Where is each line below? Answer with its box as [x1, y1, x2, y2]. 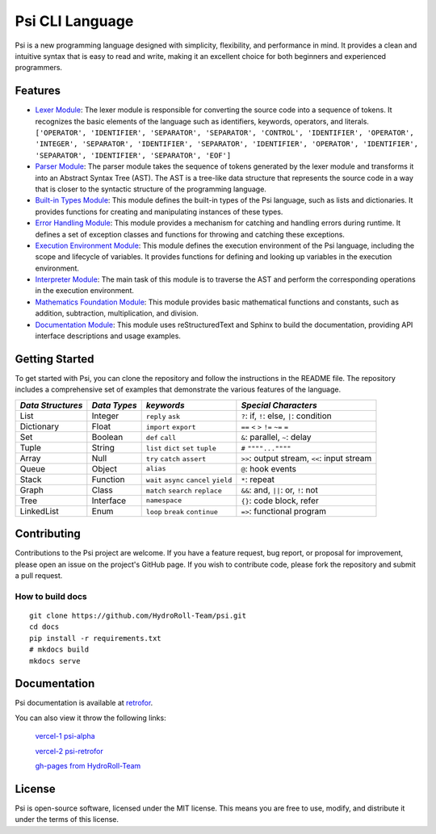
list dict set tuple [145, 444, 217, 452]
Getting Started [15, 352, 94, 366]
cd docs [29, 622, 60, 631]
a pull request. [15, 571, 63, 580]
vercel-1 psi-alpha [35, 731, 96, 741]
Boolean [91, 431, 124, 442]
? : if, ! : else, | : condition [241, 410, 333, 421]
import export [145, 422, 197, 431]
